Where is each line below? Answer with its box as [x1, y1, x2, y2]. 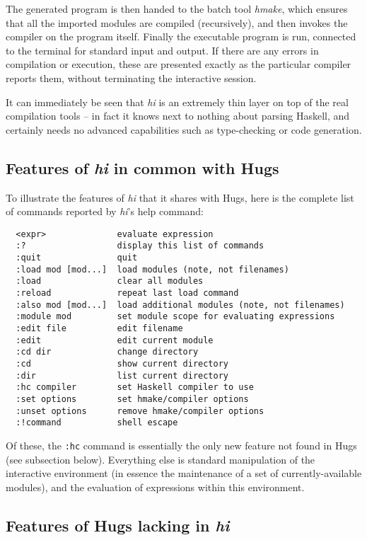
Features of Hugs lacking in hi [6, 514, 230, 536]
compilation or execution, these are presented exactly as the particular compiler [6, 57, 351, 71]
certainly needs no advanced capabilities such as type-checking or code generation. [6, 122, 362, 137]
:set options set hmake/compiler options [16, 393, 249, 404]
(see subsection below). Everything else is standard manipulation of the [6, 452, 315, 466]
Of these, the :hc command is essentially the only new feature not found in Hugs [6, 437, 357, 452]
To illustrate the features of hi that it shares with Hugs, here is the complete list [6, 190, 354, 205]
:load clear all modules [16, 276, 204, 287]
